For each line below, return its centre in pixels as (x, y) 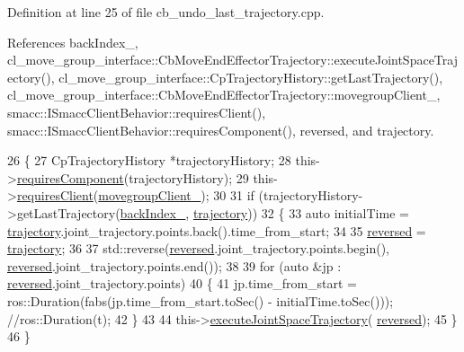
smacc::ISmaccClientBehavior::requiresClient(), (137, 112)
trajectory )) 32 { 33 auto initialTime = (301, 212)
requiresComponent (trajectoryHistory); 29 (133, 177)
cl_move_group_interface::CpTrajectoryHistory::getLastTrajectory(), (251, 77)
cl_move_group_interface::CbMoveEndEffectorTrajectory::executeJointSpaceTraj (232, 60)
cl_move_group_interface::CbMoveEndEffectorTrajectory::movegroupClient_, (224, 95)
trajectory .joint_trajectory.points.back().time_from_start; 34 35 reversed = (217, 230)
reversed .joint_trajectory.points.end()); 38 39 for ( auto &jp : (174, 265)
